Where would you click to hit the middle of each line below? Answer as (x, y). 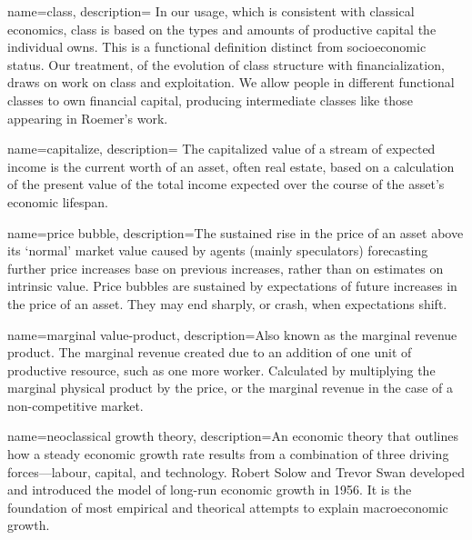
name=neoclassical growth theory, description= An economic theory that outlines (233, 436)
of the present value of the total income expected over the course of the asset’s (226, 184)
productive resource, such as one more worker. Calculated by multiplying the (221, 370)
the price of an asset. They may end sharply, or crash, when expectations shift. (227, 303)
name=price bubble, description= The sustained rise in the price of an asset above (236, 232)
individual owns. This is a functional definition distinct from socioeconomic (217, 47)
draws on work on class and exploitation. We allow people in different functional (231, 82)
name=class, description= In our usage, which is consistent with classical (211, 11)
